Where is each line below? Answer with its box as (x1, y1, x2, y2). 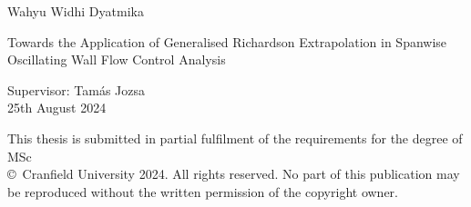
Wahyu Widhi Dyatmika (7, 2, 144, 20)
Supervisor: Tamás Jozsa (7, 80, 146, 99)
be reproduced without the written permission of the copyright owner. (7, 182, 398, 201)
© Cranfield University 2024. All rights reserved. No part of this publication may (7, 164, 460, 183)
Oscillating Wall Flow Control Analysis (7, 50, 226, 69)
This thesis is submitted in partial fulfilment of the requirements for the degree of (7, 128, 463, 147)
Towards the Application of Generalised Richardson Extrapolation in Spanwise (7, 32, 447, 51)
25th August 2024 (7, 98, 107, 117)
